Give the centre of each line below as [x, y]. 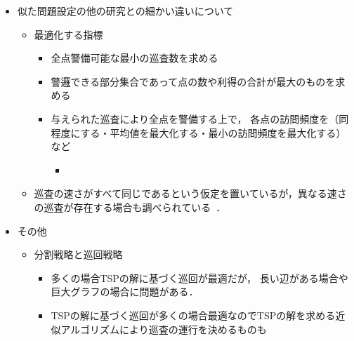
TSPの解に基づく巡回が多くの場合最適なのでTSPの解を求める [193, 315]
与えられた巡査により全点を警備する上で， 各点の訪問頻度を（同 [200, 118]
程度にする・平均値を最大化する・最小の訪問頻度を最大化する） [198, 132]
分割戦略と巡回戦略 [78, 254]
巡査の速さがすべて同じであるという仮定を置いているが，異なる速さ [190, 193]
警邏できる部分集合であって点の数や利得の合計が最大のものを [193, 81]
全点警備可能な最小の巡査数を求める [135, 58]
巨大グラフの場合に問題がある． [125, 292]
